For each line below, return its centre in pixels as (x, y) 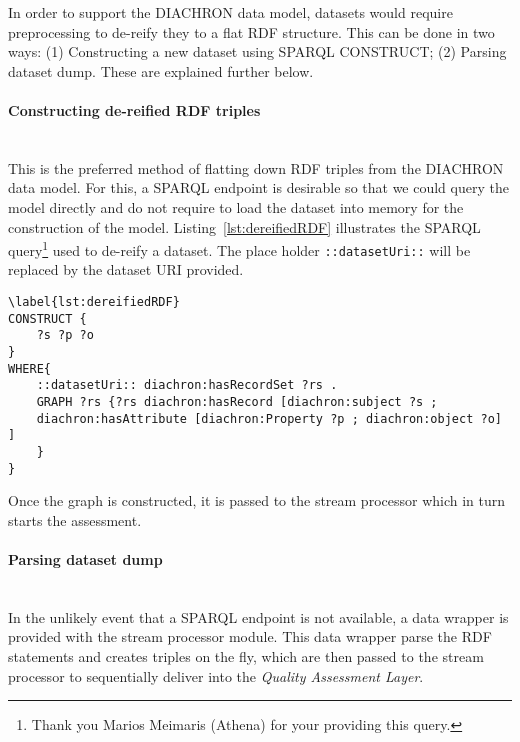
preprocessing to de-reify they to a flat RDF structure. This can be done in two (251, 31)
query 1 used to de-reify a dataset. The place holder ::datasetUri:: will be (239, 248)
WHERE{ (29, 368)
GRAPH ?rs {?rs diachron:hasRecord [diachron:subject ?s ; (237, 401)
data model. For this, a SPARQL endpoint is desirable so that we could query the (258, 187)
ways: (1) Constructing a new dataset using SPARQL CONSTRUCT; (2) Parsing (257, 51)
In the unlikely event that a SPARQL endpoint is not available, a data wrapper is (258, 616)
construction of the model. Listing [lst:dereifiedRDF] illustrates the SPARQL (244, 226)
